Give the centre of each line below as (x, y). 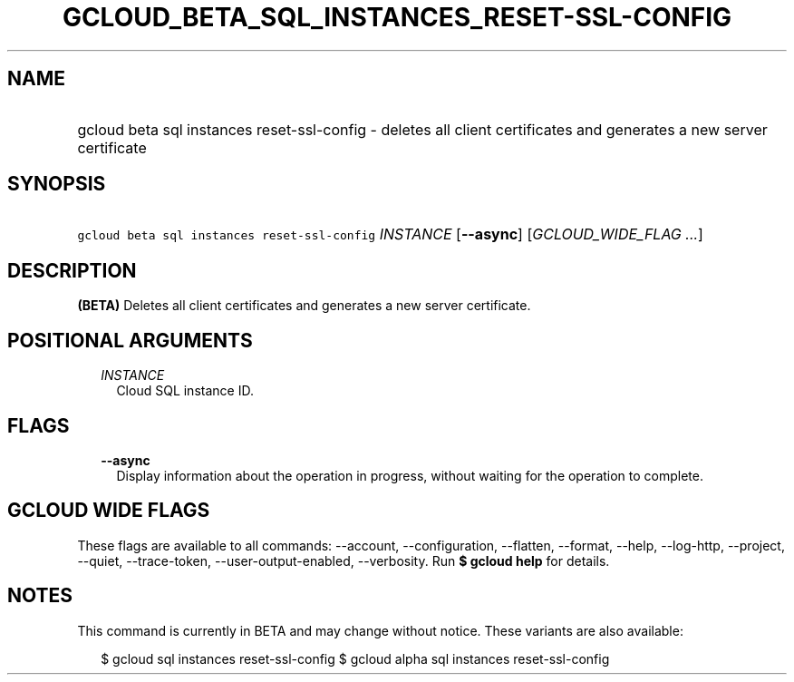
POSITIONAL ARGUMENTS (130, 340)
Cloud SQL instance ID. (185, 391)
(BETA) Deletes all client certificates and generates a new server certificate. (304, 306)
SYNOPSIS (57, 184)
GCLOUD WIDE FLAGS (109, 511)
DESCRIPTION (72, 270)
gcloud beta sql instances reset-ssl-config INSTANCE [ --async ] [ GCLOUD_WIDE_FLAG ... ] (390, 234)
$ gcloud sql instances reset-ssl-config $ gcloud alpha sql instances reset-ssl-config (355, 658)
